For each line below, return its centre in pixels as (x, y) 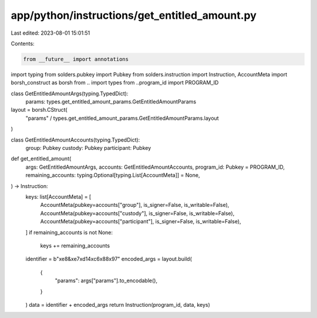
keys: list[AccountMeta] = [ (58, 196)
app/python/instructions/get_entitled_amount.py (134, 15)
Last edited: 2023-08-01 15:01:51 (50, 33)
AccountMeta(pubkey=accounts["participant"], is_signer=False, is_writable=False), (141, 222)
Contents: (23, 43)
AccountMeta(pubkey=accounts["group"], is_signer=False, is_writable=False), (135, 205)
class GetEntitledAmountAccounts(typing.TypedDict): (75, 140)
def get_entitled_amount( (41, 159)
